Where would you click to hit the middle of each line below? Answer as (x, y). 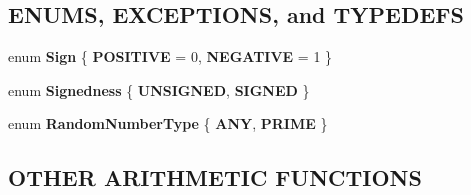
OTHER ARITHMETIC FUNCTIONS (215, 177)
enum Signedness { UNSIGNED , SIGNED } (159, 89)
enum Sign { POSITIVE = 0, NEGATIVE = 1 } (170, 56)
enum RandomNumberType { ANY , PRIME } (168, 123)
